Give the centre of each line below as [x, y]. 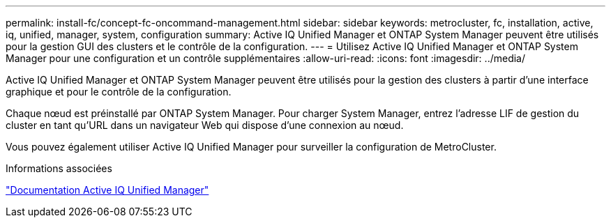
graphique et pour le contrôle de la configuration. [119, 92]
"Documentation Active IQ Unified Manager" [107, 190]
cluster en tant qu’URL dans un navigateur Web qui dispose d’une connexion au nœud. [205, 125]
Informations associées [59, 168]
